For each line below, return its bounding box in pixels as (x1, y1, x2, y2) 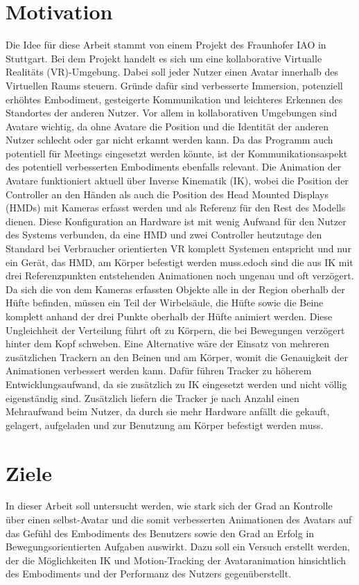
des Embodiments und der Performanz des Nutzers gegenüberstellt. (6, 566, 292, 581)
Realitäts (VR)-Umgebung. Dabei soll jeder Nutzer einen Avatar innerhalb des (6, 64, 339, 79)
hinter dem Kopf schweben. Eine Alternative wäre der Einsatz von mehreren (6, 336, 330, 351)
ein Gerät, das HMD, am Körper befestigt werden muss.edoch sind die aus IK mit (6, 254, 353, 269)
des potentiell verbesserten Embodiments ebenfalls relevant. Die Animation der (6, 159, 342, 174)
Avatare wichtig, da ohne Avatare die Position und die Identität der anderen (6, 119, 329, 133)
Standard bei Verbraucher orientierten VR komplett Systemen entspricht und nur (6, 241, 351, 256)
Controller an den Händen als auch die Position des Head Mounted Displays (6, 186, 329, 201)
